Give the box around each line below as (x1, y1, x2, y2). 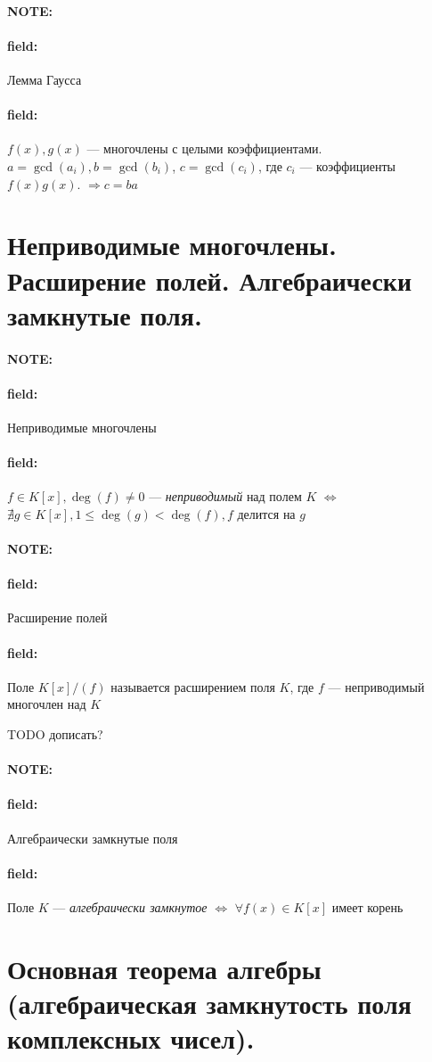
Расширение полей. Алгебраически (7, 261, 412, 298)
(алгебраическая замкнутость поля (7, 984, 412, 1021)
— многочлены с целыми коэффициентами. (86, 139, 322, 158)
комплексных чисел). (7, 1020, 255, 1057)
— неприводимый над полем (149, 487, 302, 506)
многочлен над (7, 695, 86, 713)
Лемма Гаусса (7, 70, 82, 88)
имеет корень (331, 898, 403, 916)
